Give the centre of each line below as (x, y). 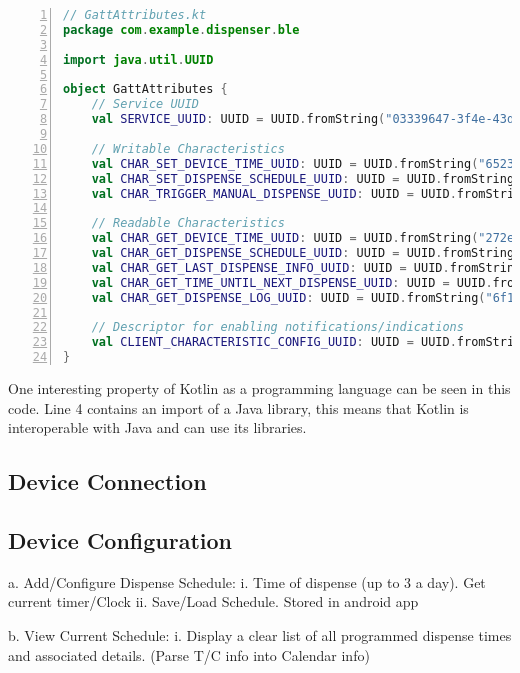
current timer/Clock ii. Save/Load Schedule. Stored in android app (213, 601)
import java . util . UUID (138, 59)
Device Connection (107, 481)
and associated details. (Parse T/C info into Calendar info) (189, 654)
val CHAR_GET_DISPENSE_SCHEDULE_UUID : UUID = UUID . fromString (303, 253)
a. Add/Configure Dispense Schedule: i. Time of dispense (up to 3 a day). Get (247, 581)
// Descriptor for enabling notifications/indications (277, 327)
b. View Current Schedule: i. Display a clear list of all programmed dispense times (260, 634)
